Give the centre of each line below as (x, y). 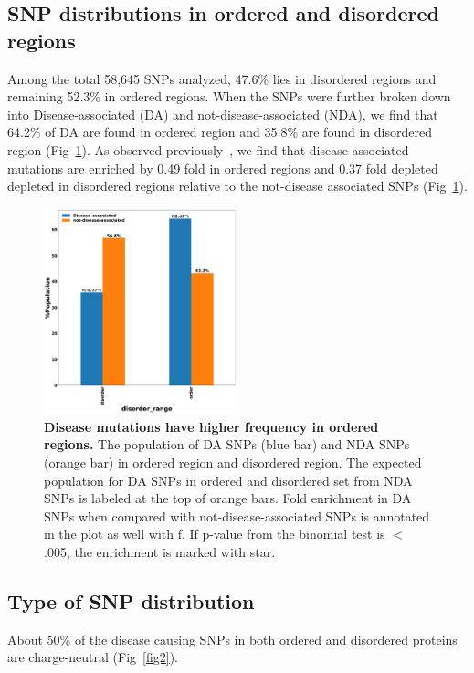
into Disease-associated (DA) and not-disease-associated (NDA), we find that (223, 114)
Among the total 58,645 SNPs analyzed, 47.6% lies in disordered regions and (222, 78)
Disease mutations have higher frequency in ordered (211, 426)
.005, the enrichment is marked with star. (160, 551)
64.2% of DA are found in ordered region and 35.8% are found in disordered (220, 132)
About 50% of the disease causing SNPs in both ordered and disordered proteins (232, 639)
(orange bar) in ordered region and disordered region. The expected (233, 462)
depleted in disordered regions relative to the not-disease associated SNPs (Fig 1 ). (237, 186)
